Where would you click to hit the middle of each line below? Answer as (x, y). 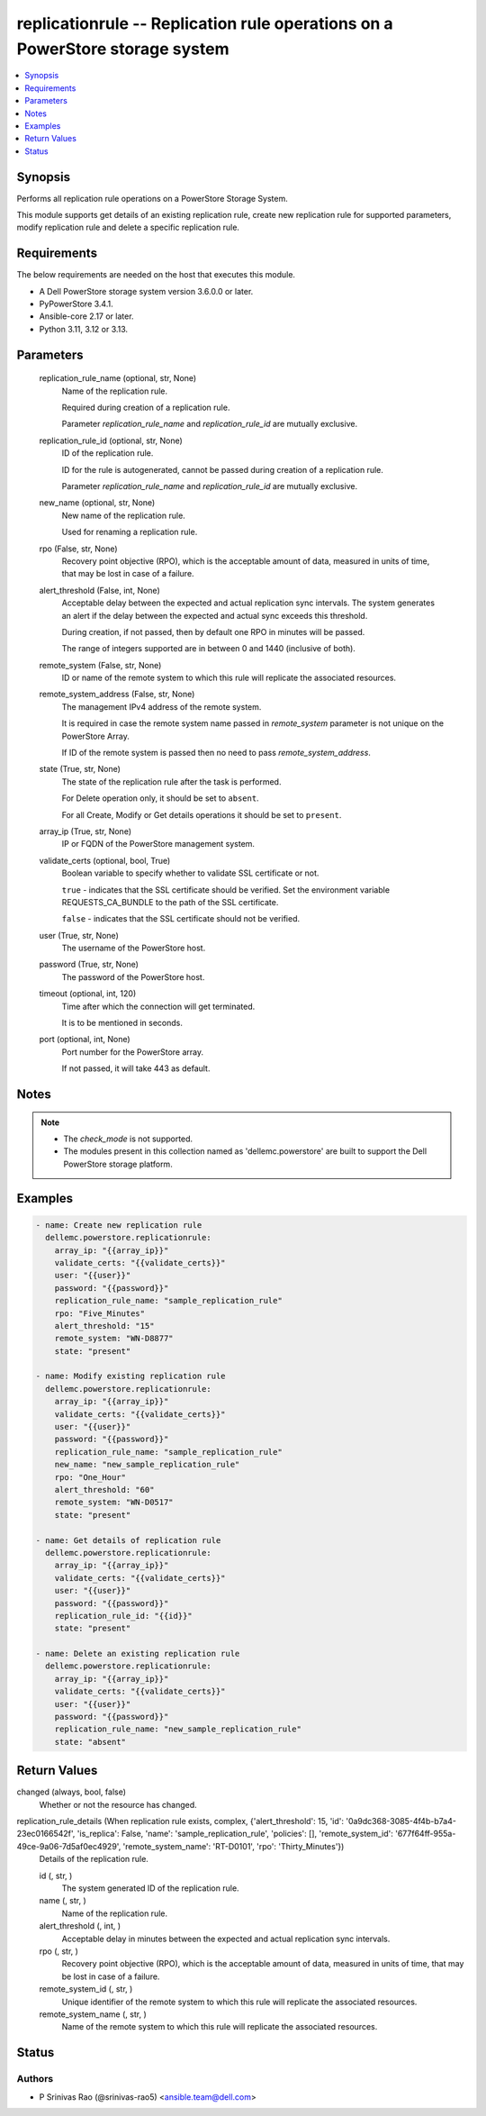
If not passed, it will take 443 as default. (136, 1068)
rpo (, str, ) (58, 1951)
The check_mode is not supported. (128, 1139)
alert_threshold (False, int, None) (100, 590)
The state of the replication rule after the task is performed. (171, 781)
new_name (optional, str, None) (97, 503)
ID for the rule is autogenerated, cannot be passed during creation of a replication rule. (223, 469)
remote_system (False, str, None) (100, 665)
